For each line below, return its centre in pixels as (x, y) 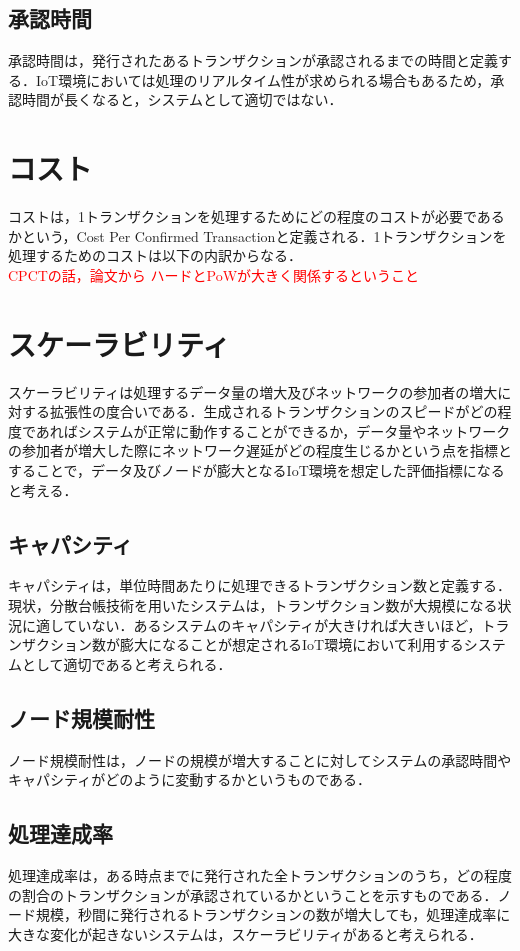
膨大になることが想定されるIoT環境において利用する (291, 644)
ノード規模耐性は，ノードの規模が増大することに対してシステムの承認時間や (260, 759)
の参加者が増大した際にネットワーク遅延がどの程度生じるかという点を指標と (260, 450)
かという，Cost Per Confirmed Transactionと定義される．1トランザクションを (257, 235)
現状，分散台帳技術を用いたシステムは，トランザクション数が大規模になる (253, 604)
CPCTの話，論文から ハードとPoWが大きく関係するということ (214, 274)
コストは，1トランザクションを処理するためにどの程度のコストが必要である (256, 216)
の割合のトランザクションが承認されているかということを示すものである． (253, 894)
